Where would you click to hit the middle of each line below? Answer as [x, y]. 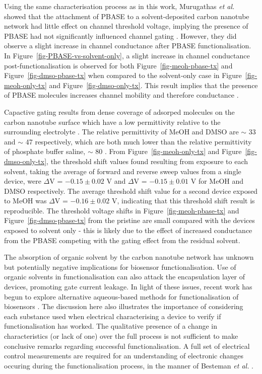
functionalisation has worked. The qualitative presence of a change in [111, 326]
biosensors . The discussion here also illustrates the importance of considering [124, 306]
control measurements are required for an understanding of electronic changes [124, 356]
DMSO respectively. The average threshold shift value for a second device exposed [131, 191]
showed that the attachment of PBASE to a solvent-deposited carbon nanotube [127, 16]
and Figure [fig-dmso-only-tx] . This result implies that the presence [153, 85]
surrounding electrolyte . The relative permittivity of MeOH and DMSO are [121, 132]
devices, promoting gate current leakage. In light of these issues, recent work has [128, 287]
